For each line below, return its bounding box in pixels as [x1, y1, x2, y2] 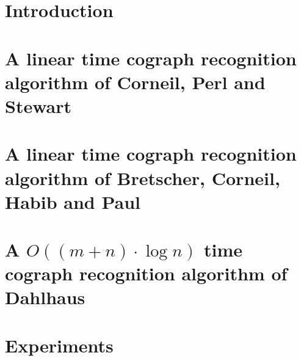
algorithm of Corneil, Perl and [5, 69, 266, 94]
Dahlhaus [5, 285, 85, 310]
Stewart [5, 93, 71, 118]
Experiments [5, 332, 114, 357]
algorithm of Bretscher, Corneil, [5, 165, 280, 190]
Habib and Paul [5, 189, 141, 214]
